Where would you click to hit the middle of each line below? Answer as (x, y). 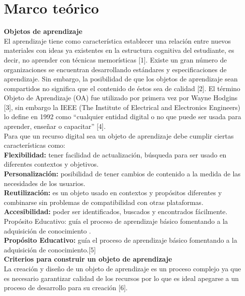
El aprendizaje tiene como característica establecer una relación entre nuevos (117, 40)
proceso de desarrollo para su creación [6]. (66, 288)
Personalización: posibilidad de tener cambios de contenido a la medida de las (122, 174)
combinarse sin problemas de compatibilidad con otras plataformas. (104, 202)
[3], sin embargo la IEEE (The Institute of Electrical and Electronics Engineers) (122, 107)
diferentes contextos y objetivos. (51, 164)
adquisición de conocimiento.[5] (50, 249)
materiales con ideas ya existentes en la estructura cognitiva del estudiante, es (119, 50)
